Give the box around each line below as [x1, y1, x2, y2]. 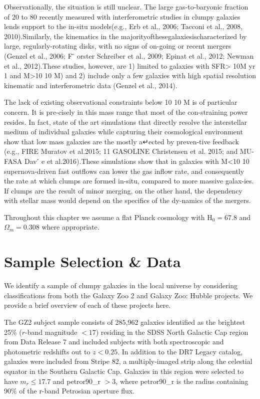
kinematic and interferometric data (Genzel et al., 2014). [4, 80, 177, 90]
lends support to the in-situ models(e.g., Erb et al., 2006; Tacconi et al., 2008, [4, 21, 242, 32]
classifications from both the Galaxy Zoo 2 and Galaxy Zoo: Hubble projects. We [4, 290, 253, 300]
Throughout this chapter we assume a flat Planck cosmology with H [4, 212, 212, 222]
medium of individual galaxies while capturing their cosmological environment [4, 126, 243, 137]
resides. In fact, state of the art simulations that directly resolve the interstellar [4, 116, 247, 127]
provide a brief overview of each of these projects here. [4, 300, 171, 310]
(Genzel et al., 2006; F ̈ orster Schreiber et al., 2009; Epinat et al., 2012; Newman [4, 50, 254, 61]
